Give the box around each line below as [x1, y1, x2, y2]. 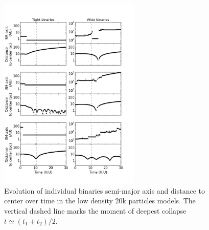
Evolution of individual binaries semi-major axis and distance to [4, 185, 205, 196]
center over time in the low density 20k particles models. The [4, 195, 196, 206]
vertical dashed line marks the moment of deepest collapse [4, 205, 187, 216]
